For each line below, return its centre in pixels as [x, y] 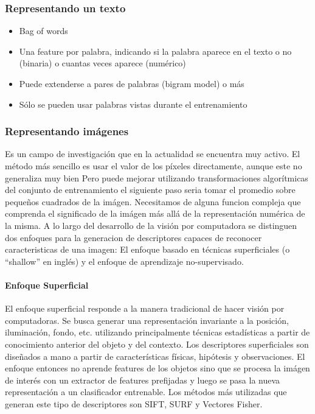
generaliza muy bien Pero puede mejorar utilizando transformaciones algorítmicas [157, 177]
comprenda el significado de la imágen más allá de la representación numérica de [155, 213]
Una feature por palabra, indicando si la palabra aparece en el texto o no [155, 51]
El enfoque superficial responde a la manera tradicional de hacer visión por [145, 308]
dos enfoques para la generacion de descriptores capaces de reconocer [133, 237]
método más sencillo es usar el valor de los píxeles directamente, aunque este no [154, 166]
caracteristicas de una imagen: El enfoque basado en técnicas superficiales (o [147, 249]
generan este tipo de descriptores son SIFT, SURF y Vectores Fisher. [134, 403]
